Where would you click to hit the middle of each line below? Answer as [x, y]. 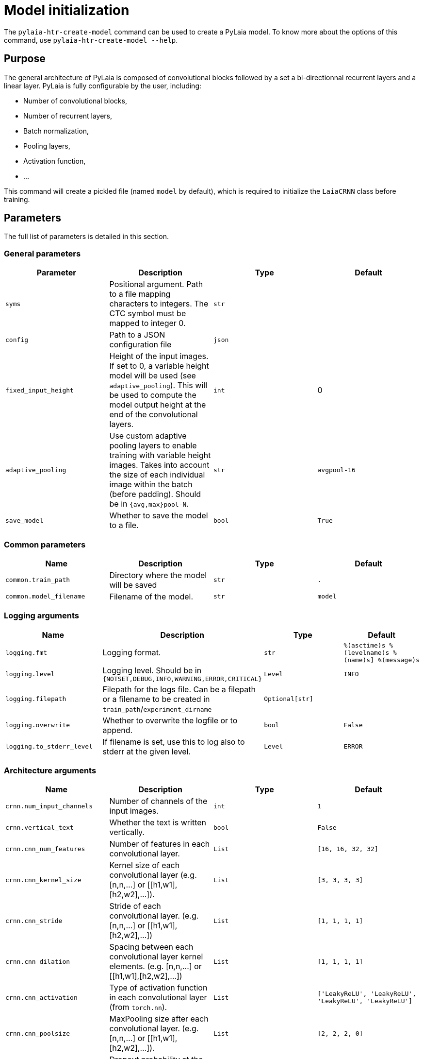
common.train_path [38, 580]
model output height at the [158, 405]
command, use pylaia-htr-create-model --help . [91, 40]
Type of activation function [158, 988]
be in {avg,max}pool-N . [149, 504]
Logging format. [132, 653]
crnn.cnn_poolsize [38, 1033]
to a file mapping [140, 294]
